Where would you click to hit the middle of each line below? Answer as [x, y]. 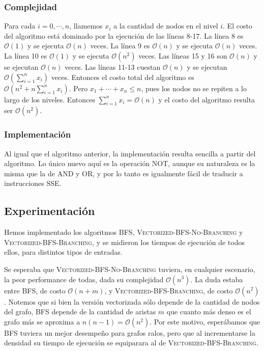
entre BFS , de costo [35, 290]
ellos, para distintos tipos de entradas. [63, 252]
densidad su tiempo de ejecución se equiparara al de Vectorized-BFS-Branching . [131, 343]
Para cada [20, 26]
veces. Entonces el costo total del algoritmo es [123, 77]
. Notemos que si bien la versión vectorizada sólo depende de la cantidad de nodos [132, 301]
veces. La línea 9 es [120, 46]
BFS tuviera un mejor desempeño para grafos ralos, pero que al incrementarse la [130, 332]
